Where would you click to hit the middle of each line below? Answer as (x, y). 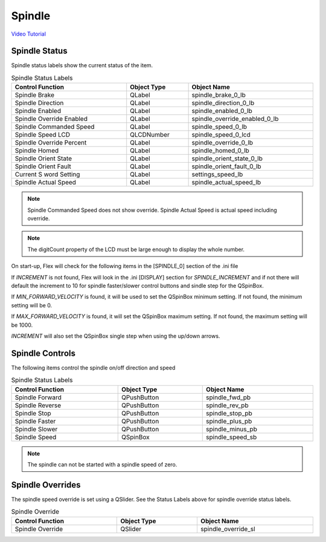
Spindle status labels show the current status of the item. (82, 65)
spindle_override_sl (228, 529)
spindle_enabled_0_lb (222, 111)
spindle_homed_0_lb (221, 151)
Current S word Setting (47, 174)
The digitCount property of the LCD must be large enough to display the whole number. (136, 249)
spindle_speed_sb (232, 437)
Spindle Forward (38, 397)
